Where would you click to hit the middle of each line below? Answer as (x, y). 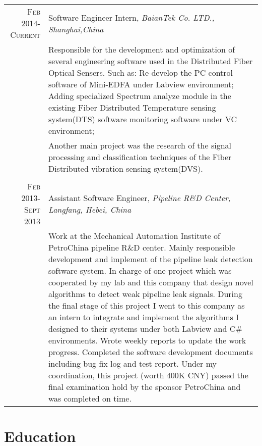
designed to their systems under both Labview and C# (145, 329)
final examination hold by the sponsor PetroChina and (144, 387)
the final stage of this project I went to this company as (146, 305)
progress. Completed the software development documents (150, 352)
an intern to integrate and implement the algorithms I (143, 317)
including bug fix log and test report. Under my (132, 363)
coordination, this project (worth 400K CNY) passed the (148, 375)
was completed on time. (90, 398)
